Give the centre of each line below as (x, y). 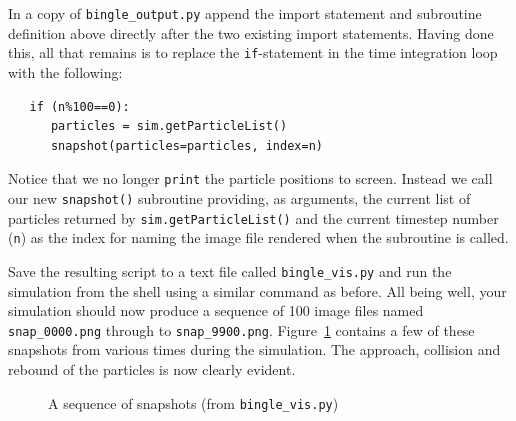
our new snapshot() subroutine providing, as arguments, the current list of (239, 197)
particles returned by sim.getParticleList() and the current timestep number (253, 217)
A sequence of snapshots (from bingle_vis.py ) (193, 402)
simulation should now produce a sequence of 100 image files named (216, 310)
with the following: (65, 71)
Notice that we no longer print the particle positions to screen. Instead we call (250, 178)
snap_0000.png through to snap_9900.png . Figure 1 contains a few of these (241, 329)
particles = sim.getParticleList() (169, 126)
